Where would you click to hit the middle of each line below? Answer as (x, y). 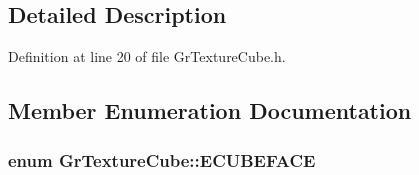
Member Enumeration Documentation (210, 110)
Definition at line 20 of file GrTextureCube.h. (147, 56)
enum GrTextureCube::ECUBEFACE (162, 159)
